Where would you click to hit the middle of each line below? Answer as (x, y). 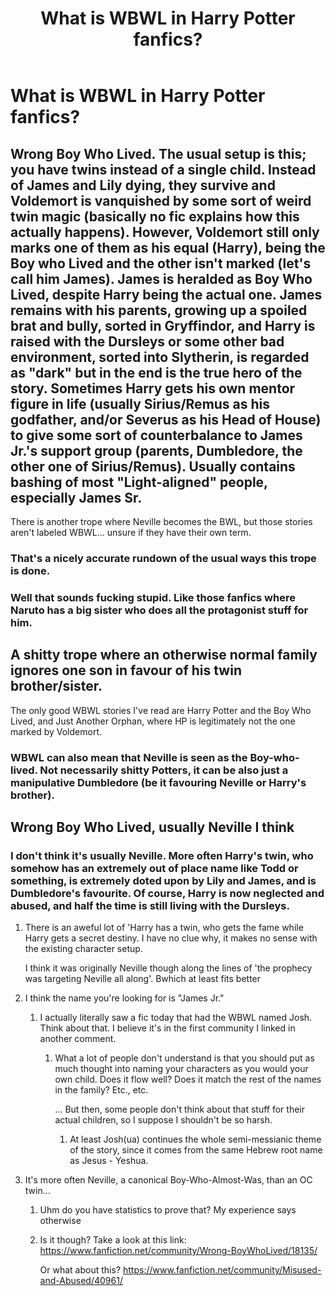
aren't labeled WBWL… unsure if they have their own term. (131, 532)
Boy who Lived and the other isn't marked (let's (161, 263)
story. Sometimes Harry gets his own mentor (153, 388)
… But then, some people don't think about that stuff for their (179, 1109)
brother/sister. (56, 686)
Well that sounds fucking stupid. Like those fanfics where (153, 597)
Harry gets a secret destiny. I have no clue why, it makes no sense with (171, 938)
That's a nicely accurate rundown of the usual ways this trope (163, 558)
